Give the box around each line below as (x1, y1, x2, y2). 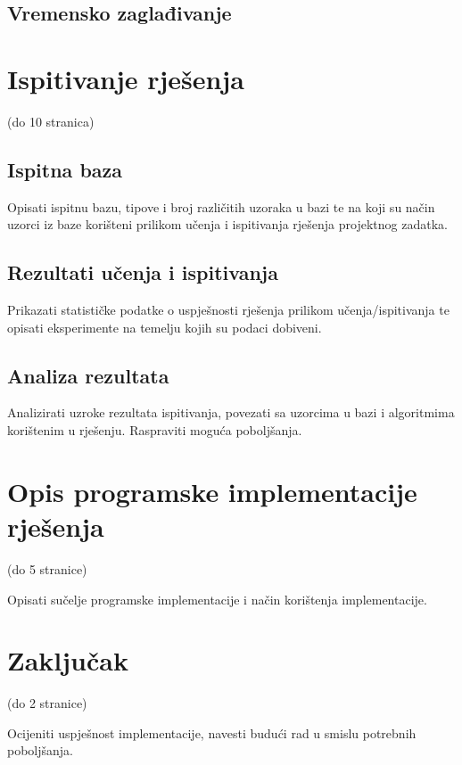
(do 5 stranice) (7, 559, 87, 578)
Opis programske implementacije (7, 473, 417, 509)
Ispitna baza (7, 155, 123, 183)
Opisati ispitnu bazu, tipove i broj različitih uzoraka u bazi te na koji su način (7, 197, 435, 216)
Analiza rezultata (7, 361, 169, 389)
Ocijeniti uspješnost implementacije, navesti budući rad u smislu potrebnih (7, 723, 417, 742)
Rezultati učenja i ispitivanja (7, 259, 278, 286)
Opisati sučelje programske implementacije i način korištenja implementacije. (7, 589, 427, 608)
